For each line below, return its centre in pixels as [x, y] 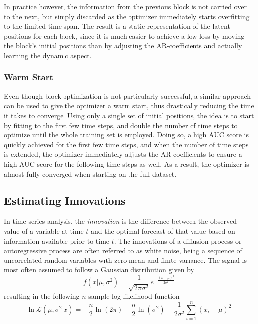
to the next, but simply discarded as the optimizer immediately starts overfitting [127, 16]
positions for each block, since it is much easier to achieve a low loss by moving [124, 35]
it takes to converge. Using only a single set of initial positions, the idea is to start [129, 115]
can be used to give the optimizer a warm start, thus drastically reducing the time [129, 105]
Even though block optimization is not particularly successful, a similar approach [127, 96]
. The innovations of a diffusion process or [178, 240]
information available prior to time [57, 240]
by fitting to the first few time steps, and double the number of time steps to [121, 125]
